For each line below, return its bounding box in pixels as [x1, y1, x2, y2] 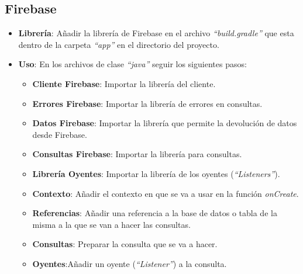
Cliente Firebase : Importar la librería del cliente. [32, 77, 216, 89]
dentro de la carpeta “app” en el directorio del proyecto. [18, 38, 219, 50]
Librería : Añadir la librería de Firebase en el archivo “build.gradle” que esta [18, 27, 294, 39]
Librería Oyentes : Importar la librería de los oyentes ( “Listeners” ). [32, 167, 280, 179]
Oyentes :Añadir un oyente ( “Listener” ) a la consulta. [32, 257, 227, 269]
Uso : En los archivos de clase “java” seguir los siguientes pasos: [18, 58, 247, 70]
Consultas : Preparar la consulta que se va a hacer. [32, 238, 218, 250]
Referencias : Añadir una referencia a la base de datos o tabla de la [32, 207, 277, 219]
